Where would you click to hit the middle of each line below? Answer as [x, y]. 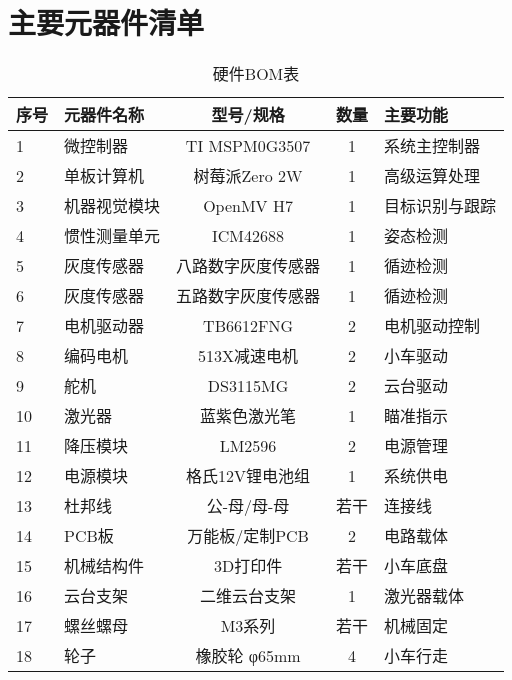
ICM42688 [248, 235]
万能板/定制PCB [248, 536]
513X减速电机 [248, 356]
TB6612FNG [248, 325]
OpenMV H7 [248, 205]
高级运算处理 [432, 176]
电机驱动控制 [432, 326]
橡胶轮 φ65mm [248, 656]
